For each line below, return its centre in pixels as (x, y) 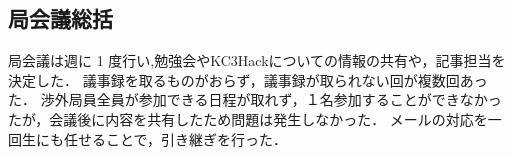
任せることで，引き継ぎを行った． (175, 138)
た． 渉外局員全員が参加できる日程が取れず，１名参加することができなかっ (255, 99)
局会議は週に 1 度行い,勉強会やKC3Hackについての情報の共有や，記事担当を (257, 60)
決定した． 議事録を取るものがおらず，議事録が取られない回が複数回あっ (248, 79)
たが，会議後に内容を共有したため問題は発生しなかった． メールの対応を (248, 118)
